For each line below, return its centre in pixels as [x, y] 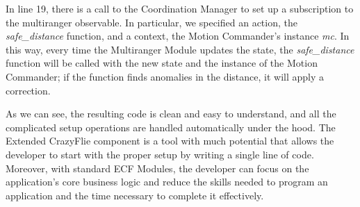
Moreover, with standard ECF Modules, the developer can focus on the [157, 168]
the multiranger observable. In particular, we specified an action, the [152, 22]
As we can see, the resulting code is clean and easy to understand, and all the [171, 114]
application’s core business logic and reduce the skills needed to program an [167, 182]
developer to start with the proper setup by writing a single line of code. [160, 154]
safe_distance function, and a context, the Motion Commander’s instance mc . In [178, 36]
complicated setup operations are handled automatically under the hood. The [171, 127]
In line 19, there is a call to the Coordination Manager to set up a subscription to [180, 8]
